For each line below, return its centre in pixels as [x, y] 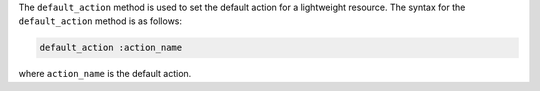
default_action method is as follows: [100, 21]
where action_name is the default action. [105, 74]
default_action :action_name [111, 48]
